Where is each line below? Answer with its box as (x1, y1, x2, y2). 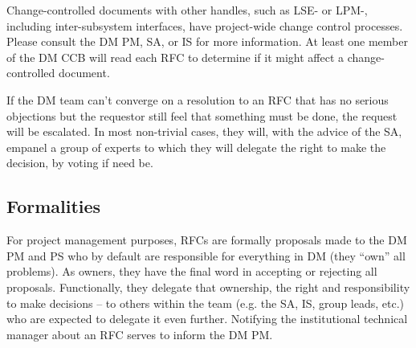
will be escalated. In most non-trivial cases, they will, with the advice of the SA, (6, 123, 402, 140)
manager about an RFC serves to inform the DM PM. (6, 325, 273, 342)
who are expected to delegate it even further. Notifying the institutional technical (6, 310, 408, 327)
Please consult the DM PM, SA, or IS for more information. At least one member (6, 33, 408, 50)
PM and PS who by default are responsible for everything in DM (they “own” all (6, 247, 406, 264)
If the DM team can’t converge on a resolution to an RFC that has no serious (6, 91, 389, 108)
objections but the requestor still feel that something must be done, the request (6, 107, 398, 124)
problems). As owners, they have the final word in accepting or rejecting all (6, 263, 377, 280)
